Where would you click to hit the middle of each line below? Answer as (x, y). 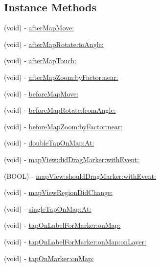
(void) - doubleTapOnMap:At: (49, 143)
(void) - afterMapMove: (39, 28)
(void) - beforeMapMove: (41, 93)
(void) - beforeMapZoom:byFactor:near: (63, 126)
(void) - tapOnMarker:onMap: (49, 258)
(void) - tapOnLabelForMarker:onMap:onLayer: (75, 241)
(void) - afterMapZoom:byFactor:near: (61, 77)
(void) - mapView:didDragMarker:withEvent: (71, 159)
